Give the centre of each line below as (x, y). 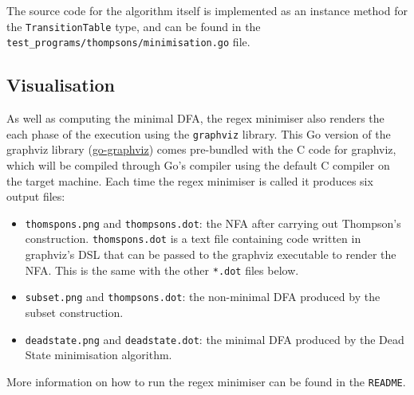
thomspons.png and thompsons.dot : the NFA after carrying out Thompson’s (213, 223)
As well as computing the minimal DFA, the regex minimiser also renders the (195, 118)
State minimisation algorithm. (99, 355)
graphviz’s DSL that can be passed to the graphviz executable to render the (211, 254)
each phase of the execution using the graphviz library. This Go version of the (199, 133)
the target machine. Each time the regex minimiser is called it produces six (190, 180)
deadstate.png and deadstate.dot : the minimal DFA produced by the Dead (215, 339)
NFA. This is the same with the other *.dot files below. (162, 270)
